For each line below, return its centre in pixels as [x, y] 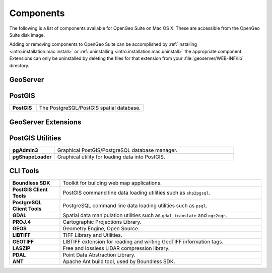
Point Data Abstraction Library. [99, 255]
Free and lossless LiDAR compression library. [116, 248]
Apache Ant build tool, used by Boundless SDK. [119, 261]
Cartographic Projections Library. [102, 222]
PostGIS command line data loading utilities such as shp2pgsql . [137, 193]
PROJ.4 [22, 222]
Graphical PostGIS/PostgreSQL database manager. [117, 150]
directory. [19, 65]
